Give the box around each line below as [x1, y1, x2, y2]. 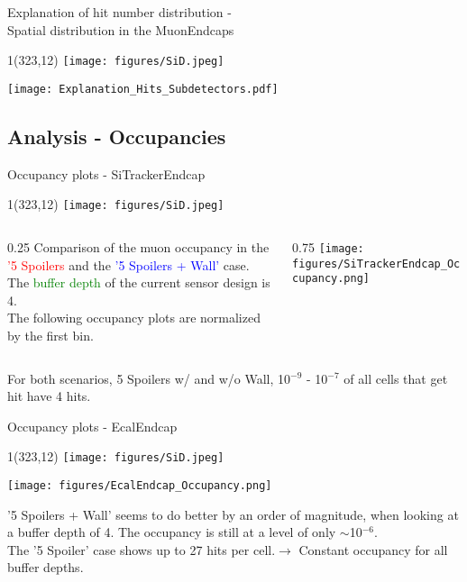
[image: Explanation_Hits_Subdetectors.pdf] [7, 82, 279, 95]
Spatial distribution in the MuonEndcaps [7, 20, 234, 39]
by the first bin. [7, 325, 94, 344]
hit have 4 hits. [7, 386, 91, 405]
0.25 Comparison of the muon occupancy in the [7, 237, 270, 256]
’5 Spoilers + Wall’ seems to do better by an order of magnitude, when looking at [7, 505, 459, 523]
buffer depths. [7, 558, 84, 577]
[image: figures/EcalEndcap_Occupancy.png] [7, 478, 272, 492]
